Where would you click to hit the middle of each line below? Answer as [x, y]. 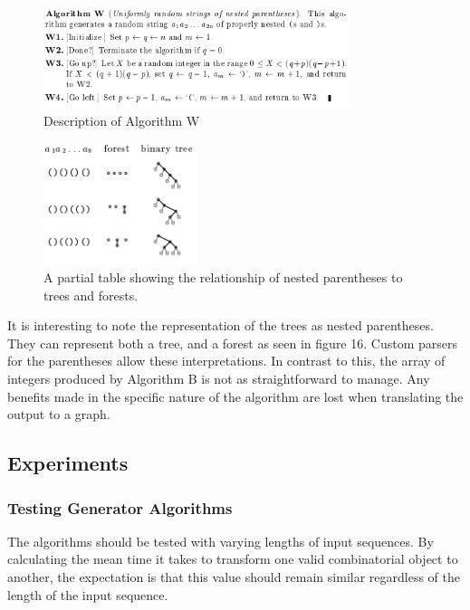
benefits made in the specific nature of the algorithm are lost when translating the [235, 396]
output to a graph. [59, 414]
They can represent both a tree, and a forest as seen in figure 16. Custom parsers [232, 343]
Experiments [68, 463]
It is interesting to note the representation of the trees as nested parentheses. [221, 325]
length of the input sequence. [88, 594]
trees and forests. [91, 295]
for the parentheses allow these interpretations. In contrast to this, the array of [226, 361]
